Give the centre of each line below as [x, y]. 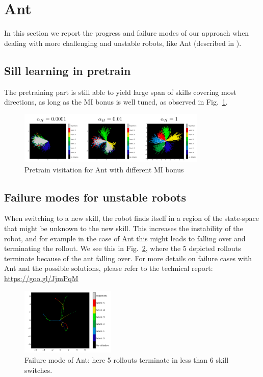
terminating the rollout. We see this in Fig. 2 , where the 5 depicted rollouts [123, 248]
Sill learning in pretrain [68, 70]
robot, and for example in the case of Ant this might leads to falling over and [125, 238]
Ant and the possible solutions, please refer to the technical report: [109, 268]
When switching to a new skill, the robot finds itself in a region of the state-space [131, 218]
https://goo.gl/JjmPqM [41, 278]
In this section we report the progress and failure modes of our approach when [127, 33]
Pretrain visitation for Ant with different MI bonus [104, 169]
